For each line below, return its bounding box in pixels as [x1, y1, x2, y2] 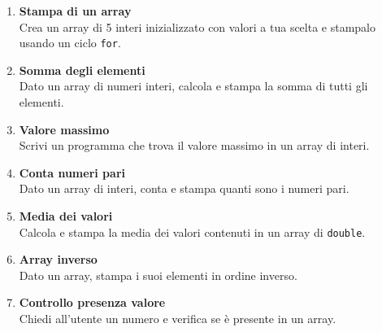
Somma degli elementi [19, 61, 145, 78]
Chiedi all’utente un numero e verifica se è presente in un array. [19, 310, 336, 327]
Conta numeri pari [19, 164, 125, 181]
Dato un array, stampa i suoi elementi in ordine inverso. [19, 266, 297, 283]
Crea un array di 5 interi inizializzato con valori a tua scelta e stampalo [19, 18, 376, 35]
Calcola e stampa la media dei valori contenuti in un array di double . [19, 223, 366, 240]
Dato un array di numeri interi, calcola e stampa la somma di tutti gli [19, 77, 368, 94]
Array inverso [19, 251, 98, 268]
